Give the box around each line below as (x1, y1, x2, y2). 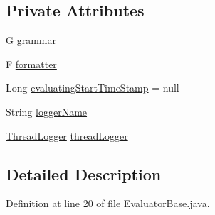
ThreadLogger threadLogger (6, 128, 128, 143)
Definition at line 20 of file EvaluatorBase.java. (6, 196, 210, 211)
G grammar (6, 33, 56, 48)
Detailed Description (6, 162, 162, 184)
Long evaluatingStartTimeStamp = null (6, 80, 179, 95)
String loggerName (6, 104, 88, 118)
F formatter (6, 56, 57, 71)
